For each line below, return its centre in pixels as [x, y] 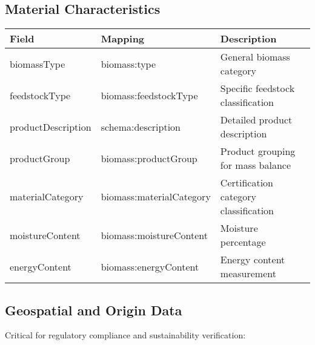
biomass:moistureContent [154, 235]
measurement [248, 274]
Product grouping [258, 151]
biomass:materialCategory [156, 197]
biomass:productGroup [149, 158]
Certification [247, 183]
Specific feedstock [257, 88]
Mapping [123, 39]
